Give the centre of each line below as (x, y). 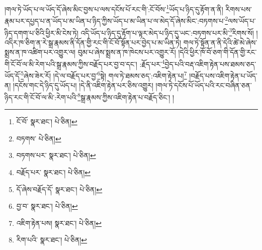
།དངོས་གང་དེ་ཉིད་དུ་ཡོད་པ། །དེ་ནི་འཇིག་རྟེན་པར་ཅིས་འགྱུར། (83, 85)
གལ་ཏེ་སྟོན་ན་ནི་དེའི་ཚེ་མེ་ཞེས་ (220, 42)
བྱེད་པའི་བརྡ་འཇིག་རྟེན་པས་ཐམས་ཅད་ (210, 64)
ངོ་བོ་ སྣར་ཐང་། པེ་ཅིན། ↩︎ (47, 121)
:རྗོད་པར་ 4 (152, 63)
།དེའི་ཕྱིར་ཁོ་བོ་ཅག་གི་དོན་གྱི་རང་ (217, 52)
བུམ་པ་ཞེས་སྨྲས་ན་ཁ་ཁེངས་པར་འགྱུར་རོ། (127, 52)
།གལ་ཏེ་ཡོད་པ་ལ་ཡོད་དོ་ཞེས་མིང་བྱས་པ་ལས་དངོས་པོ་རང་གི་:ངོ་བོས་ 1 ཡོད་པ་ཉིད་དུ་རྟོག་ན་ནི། (114, 8)
